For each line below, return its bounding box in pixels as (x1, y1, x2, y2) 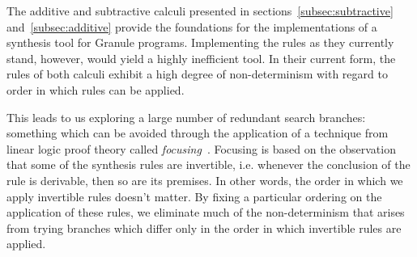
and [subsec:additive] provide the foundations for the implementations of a (6, 18, 377, 35)
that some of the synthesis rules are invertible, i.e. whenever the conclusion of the (6, 156, 411, 173)
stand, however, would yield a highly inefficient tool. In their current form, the (6, 49, 396, 66)
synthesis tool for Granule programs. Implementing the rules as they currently (6, 34, 394, 51)
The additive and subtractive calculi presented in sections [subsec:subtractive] (6, 2, 394, 19)
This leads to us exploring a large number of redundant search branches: (6, 108, 366, 125)
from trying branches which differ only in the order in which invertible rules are (6, 219, 402, 236)
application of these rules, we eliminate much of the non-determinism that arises (6, 204, 405, 221)
